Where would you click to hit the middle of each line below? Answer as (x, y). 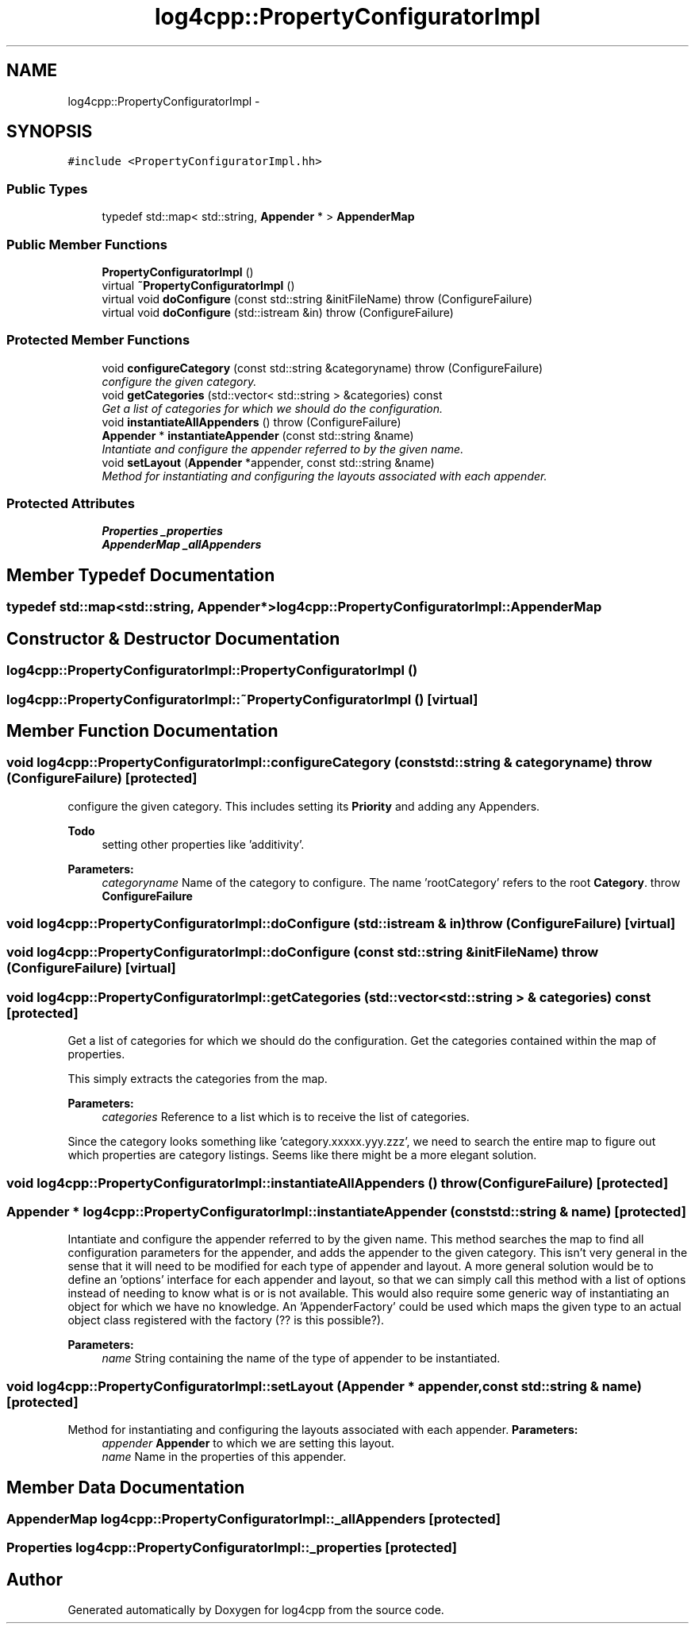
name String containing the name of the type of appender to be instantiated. (301, 1358)
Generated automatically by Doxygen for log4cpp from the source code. (256, 1610)
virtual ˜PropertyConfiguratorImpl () (198, 285)
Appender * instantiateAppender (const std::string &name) (258, 435)
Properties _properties (162, 531)
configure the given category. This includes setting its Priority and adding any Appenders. (304, 806)
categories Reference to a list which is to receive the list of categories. (286, 1117)
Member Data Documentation (126, 1487)
